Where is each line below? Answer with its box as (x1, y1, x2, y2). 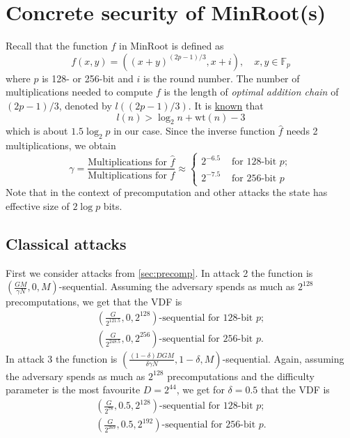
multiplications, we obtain (6, 138, 116, 153)
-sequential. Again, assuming (222, 351, 344, 365)
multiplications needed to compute (6, 84, 153, 99)
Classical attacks (6, 232, 127, 254)
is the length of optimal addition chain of (164, 84, 339, 99)
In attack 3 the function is (6, 351, 118, 365)
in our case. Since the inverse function (113, 123, 276, 138)
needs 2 (286, 123, 318, 138)
